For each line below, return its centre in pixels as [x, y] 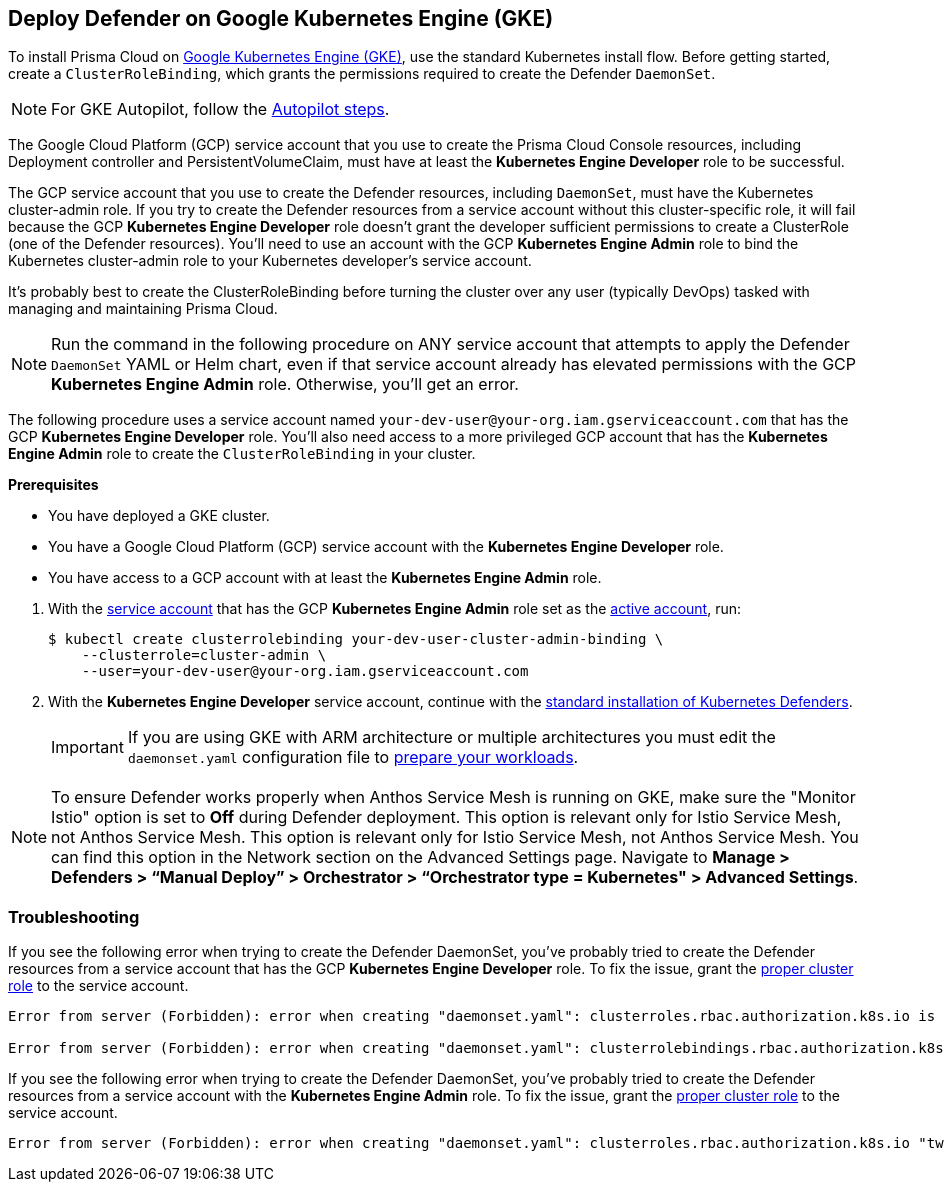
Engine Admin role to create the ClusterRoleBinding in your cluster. [242, 454]
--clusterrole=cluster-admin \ [204, 655]
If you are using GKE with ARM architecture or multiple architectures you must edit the [451, 737]
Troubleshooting [74, 916]
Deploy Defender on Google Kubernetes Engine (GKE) [281, 18]
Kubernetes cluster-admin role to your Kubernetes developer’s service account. [270, 261]
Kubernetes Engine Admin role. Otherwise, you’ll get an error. [285, 384]
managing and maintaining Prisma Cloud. [143, 309]
